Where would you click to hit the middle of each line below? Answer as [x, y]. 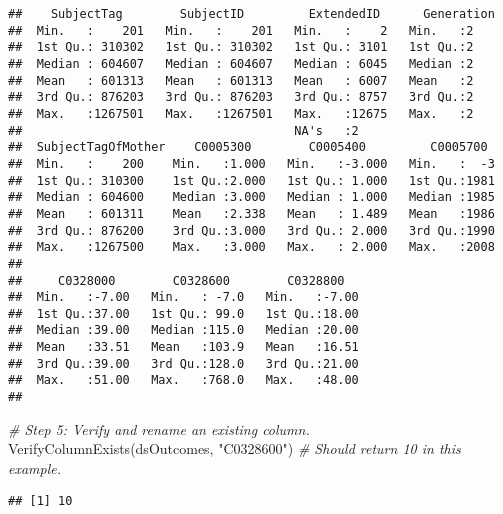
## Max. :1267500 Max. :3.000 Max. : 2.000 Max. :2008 [251, 247]
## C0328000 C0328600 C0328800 [176, 280]
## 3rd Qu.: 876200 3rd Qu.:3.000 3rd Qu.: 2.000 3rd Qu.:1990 [251, 230]
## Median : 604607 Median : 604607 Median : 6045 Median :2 [241, 63]
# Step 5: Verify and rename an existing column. [159, 428]
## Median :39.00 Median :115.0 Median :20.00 [183, 330]
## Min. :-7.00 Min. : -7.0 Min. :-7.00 [183, 297]
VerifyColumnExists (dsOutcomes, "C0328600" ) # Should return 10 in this [234, 448]
